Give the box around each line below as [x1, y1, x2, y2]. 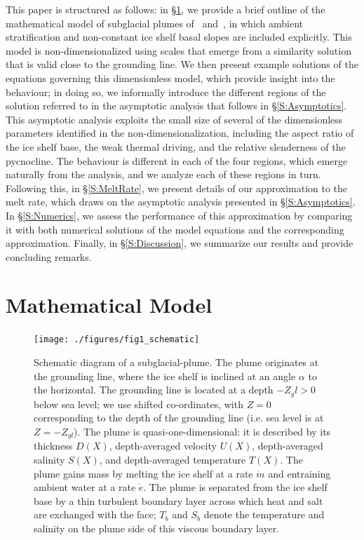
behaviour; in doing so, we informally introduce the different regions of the [6, 84, 326, 99]
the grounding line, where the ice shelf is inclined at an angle [34, 368, 296, 383]
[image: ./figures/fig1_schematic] [34, 335, 200, 345]
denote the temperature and [203, 507, 325, 522]
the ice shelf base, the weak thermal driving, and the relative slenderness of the [6, 139, 346, 154]
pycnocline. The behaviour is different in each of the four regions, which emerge [6, 153, 348, 168]
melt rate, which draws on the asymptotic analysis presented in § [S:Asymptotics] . [6, 194, 356, 209]
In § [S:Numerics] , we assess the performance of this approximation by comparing [6, 208, 353, 222]
